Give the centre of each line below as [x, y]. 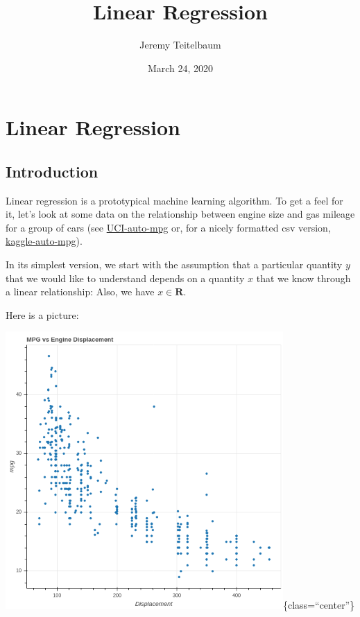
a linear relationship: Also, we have [80, 292]
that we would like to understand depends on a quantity [125, 278]
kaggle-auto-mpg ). [44, 241]
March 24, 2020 [180, 68]
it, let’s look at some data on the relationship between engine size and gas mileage [180, 214]
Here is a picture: [42, 314]
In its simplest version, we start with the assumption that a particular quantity [174, 264]
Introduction [52, 171]
